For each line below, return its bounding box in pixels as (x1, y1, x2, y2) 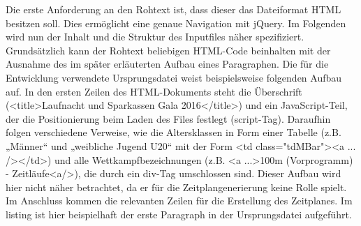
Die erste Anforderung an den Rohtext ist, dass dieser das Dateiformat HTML (6, 2, 341, 16)
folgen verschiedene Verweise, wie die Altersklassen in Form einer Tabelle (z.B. (6, 125, 341, 140)
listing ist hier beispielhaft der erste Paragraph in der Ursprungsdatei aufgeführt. (6, 206, 352, 221)
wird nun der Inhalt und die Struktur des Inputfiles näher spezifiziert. (6, 29, 304, 44)
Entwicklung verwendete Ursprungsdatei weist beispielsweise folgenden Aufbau (6, 70, 342, 84)
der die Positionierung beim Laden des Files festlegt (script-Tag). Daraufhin (6, 111, 331, 126)
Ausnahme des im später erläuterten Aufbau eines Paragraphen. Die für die (6, 56, 329, 71)
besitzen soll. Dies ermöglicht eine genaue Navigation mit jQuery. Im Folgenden (6, 15, 346, 30)
